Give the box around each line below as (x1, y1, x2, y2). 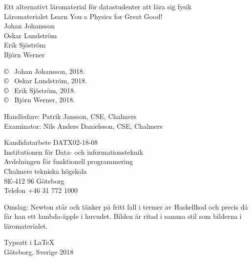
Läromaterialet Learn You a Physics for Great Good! (4, 11, 163, 21)
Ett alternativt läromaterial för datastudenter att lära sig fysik (4, 1, 192, 11)
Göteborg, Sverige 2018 (4, 247, 74, 257)
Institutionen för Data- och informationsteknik (4, 146, 144, 157)
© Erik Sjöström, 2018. (4, 85, 76, 95)
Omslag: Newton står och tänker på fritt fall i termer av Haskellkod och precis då (4, 201, 248, 212)
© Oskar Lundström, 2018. (4, 75, 87, 86)
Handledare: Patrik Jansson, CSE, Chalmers (4, 111, 137, 121)
